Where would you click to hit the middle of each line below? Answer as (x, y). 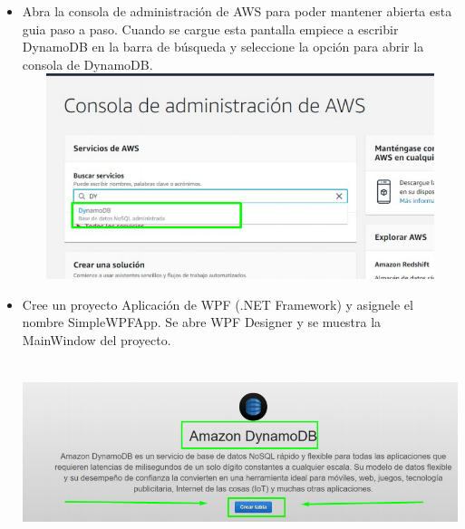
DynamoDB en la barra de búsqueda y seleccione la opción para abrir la (223, 47)
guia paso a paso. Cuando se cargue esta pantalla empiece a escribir (210, 29)
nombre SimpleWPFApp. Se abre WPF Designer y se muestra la (202, 322)
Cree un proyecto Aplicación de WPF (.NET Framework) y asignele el (218, 304)
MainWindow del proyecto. (97, 339)
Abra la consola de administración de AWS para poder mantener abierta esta (237, 11)
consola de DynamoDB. (87, 64)
